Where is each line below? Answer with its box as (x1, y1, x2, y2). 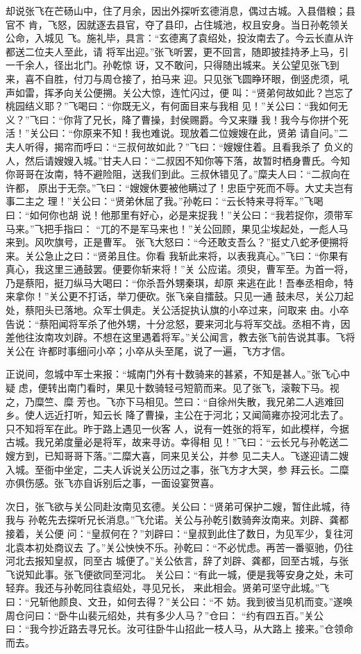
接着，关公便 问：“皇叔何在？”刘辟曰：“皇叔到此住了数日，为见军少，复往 (6, 526, 344, 540)
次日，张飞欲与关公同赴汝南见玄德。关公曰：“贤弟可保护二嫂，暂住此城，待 (6, 498, 351, 513)
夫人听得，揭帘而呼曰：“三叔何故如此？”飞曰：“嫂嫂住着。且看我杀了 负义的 (6, 139, 353, 153)
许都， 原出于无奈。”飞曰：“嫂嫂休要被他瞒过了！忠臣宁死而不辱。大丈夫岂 (6, 180, 344, 194)
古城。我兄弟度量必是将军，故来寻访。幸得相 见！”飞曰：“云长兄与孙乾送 (6, 435, 339, 449)
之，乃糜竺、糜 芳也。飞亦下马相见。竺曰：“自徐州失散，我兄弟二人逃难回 (6, 394, 344, 408)
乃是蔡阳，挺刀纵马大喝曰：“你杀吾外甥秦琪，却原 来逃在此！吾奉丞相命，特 (6, 275, 354, 290)
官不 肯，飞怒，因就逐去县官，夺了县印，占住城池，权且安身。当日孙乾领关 (6, 17, 349, 31)
